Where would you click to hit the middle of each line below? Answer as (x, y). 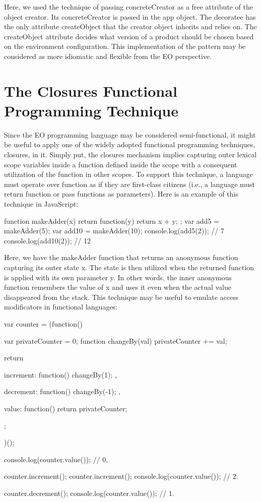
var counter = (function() (44, 323)
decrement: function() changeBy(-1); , (62, 391)
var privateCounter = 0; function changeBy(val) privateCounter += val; (116, 340)
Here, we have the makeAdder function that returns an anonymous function (121, 257)
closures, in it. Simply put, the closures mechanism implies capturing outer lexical (130, 154)
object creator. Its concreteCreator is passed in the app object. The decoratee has (130, 16)
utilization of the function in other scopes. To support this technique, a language (128, 174)
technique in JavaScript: (41, 204)
